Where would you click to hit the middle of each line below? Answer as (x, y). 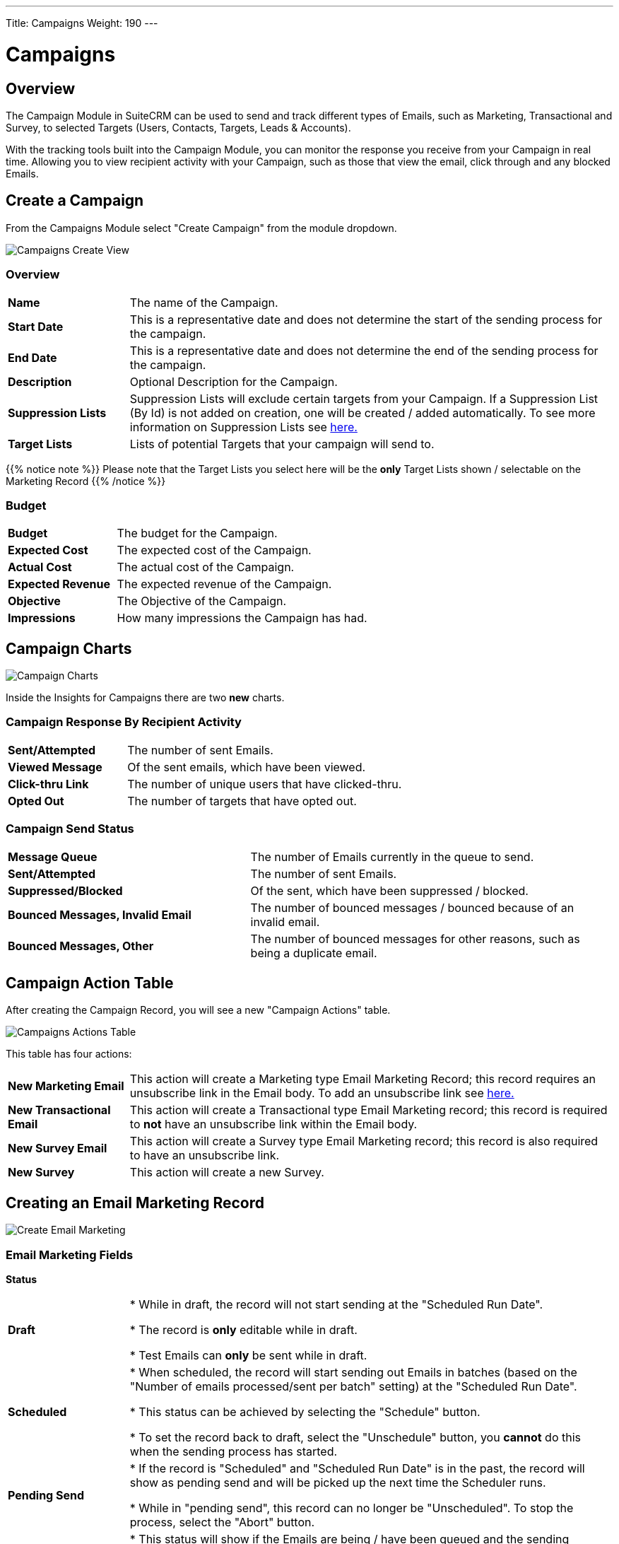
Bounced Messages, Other (81, 946)
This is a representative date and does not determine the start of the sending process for (366, 319)
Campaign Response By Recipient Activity (124, 722)
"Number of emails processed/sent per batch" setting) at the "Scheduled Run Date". (353, 1387)
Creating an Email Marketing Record (135, 1203)
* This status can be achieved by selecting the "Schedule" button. (305, 1412)
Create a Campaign (75, 201)
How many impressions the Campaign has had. (242, 618)
